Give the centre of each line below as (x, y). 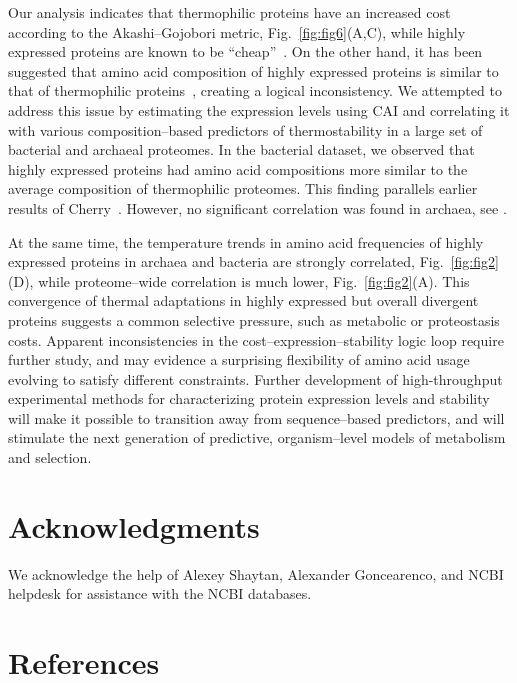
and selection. (50, 457)
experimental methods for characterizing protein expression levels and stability (249, 398)
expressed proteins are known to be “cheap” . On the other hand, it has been (245, 51)
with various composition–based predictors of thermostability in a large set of (245, 129)
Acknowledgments (134, 525)
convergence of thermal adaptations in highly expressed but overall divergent (243, 300)
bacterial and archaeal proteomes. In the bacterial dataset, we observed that (241, 149)
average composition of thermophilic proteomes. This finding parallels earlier (243, 188)
